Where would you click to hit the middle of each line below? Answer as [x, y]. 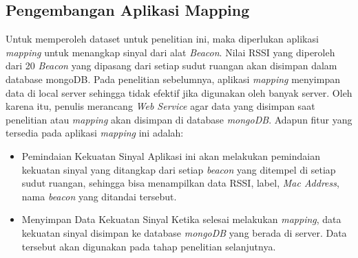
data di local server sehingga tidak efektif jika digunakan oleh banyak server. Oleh [179, 92]
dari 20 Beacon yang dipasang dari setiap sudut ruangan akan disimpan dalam [171, 66]
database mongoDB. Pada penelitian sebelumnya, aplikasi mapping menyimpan [173, 79]
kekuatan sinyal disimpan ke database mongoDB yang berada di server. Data [184, 232]
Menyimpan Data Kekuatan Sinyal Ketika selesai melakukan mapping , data [181, 219]
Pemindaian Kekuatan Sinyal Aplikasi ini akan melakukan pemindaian [171, 155]
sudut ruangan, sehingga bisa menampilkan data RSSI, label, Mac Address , [180, 183]
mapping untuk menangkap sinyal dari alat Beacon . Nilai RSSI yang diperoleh [170, 52]
